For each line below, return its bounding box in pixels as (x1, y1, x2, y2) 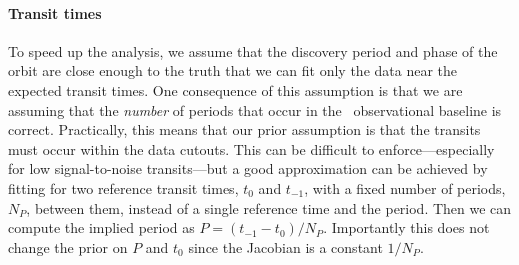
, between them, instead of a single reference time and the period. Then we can (26, 197, 512, 218)
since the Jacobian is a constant (188, 236, 383, 257)
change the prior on (8, 236, 128, 257)
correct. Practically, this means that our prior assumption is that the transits (8, 119, 481, 140)
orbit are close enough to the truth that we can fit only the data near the (8, 60, 458, 81)
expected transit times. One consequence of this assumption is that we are (8, 79, 463, 100)
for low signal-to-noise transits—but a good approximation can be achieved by (8, 158, 488, 179)
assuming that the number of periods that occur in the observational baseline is (8, 99, 502, 120)
